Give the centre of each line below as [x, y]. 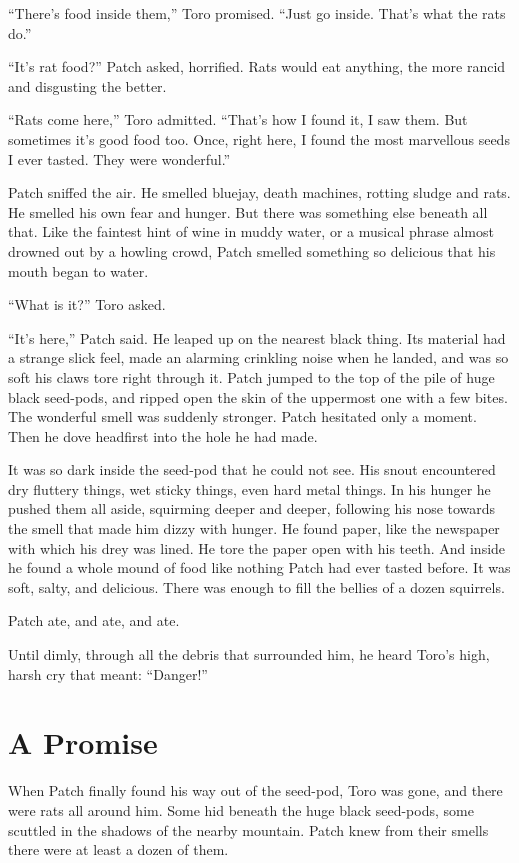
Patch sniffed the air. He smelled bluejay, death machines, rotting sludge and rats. [259, 192]
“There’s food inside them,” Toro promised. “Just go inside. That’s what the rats [257, 13]
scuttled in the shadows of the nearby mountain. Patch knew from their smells [248, 829]
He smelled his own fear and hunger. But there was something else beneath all [248, 211]
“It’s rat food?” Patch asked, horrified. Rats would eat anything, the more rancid [257, 66]
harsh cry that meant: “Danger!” [108, 673]
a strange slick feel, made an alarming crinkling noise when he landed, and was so [258, 357]
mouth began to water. [78, 270]
